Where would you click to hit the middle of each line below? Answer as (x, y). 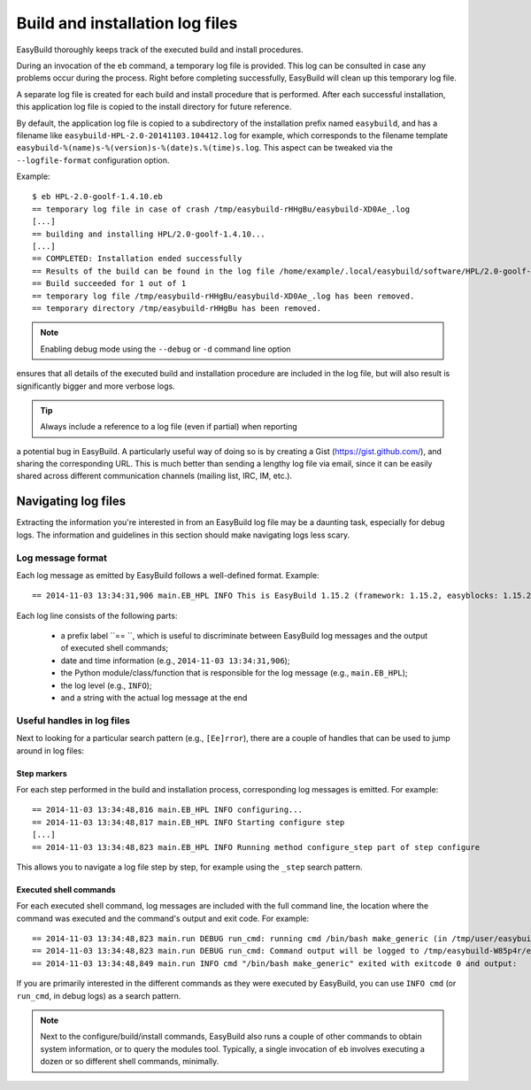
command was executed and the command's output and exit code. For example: (163, 918)
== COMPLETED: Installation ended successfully (137, 259)
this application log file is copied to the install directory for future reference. (154, 107)
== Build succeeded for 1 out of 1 (109, 284)
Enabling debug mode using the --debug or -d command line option (165, 349)
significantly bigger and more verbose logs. (96, 386)
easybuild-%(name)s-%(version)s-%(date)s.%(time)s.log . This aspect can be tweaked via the (204, 148)
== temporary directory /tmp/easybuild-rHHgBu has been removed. (177, 308)
